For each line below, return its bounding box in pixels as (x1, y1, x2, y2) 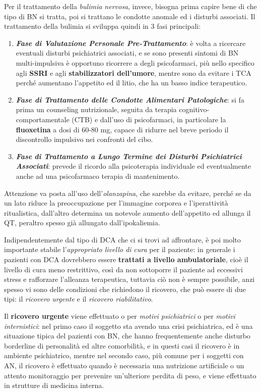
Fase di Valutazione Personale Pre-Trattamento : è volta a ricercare (16, 37, 246, 48)
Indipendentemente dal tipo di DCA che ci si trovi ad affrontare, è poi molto (4, 234, 241, 244)
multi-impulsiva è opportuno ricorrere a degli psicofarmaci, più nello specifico (16, 57, 254, 68)
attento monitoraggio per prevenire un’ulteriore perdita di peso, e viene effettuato (4, 370, 256, 380)
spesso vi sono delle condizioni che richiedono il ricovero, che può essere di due (4, 283, 246, 294)
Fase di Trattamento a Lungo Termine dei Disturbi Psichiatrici (16, 151, 242, 161)
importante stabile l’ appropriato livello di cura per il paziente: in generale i (4, 244, 235, 255)
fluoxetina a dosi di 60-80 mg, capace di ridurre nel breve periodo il (16, 124, 229, 134)
